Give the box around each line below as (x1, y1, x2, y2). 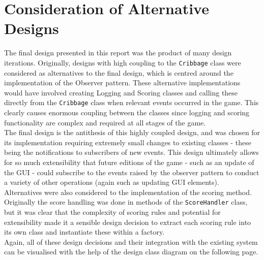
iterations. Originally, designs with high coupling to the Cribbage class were (4, 57, 241, 68)
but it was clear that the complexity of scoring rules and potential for (4, 207, 221, 217)
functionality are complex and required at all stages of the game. (4, 117, 206, 127)
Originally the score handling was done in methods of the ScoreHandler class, (4, 197, 248, 207)
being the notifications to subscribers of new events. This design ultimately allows (4, 147, 259, 157)
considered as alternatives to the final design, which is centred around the (4, 67, 233, 78)
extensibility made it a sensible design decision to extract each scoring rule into (4, 216, 251, 227)
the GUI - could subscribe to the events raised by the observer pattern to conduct (4, 167, 259, 177)
